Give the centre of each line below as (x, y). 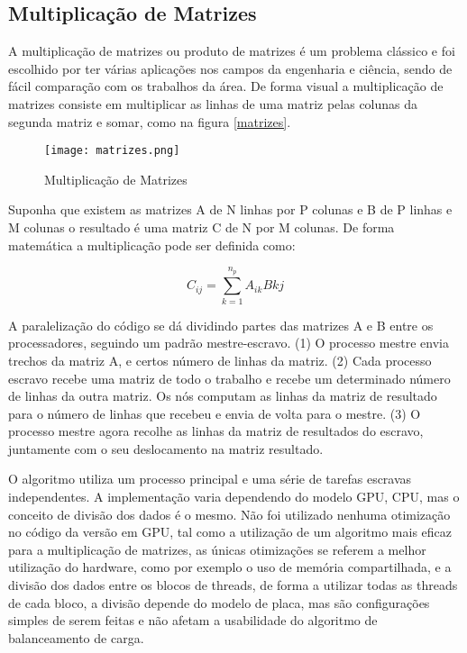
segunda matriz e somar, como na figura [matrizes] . (150, 121)
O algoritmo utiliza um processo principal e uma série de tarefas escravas (210, 479)
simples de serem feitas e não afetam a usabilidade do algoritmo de (193, 620)
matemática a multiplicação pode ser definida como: (152, 245)
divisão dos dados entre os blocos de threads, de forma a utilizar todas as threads (233, 585)
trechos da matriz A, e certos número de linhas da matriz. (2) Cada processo (220, 360)
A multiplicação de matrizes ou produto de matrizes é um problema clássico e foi (232, 51)
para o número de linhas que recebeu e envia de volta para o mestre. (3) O (215, 413)
